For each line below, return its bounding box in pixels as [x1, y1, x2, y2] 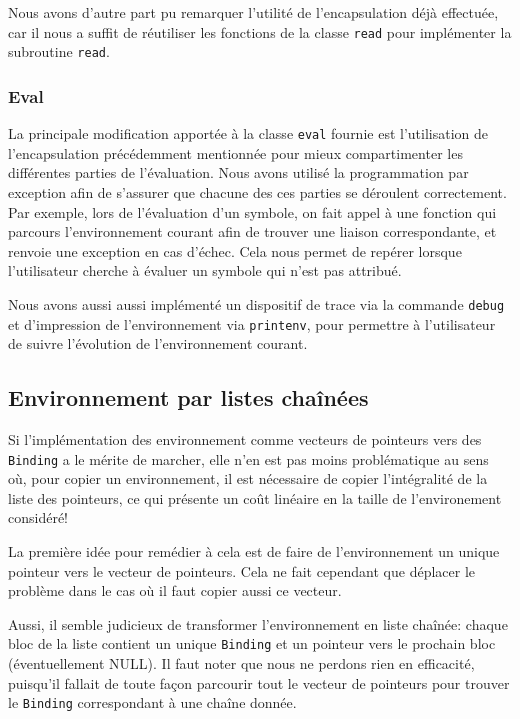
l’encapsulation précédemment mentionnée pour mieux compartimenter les [8, 142, 463, 163]
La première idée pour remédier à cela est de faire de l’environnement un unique [8, 541, 500, 562]
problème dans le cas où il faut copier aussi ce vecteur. [8, 580, 342, 601]
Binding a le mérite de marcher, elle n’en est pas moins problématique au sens [8, 448, 489, 469]
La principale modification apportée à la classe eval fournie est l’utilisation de [8, 123, 489, 144]
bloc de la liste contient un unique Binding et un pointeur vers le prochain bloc [8, 633, 496, 654]
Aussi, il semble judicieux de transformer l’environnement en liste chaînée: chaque [8, 613, 508, 634]
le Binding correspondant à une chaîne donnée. [8, 692, 297, 713]
